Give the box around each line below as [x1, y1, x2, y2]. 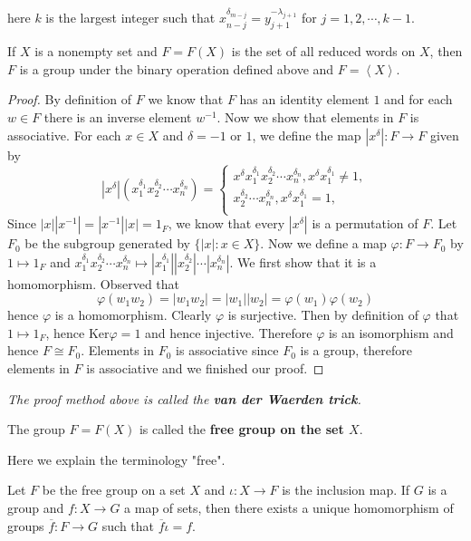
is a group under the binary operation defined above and [19, 59, 334, 78]
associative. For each [7, 125, 121, 144]
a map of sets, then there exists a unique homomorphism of [124, 498, 454, 517]
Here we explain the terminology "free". [7, 449, 226, 469]
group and [7, 498, 64, 517]
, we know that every [168, 214, 285, 233]
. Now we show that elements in [216, 108, 394, 127]
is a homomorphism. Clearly [54, 305, 212, 324]
